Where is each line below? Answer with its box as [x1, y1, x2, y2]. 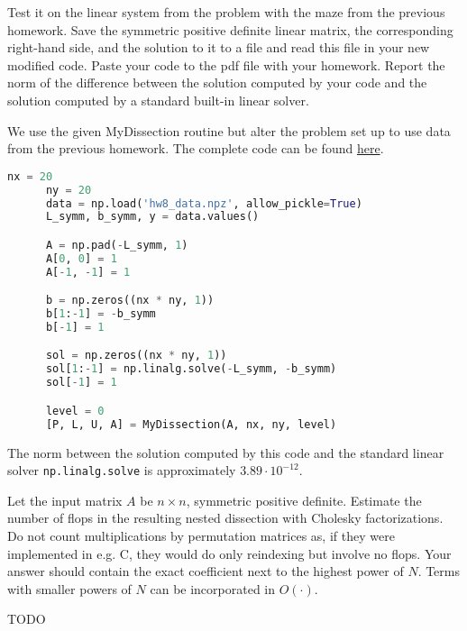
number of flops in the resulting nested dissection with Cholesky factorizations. [7, 508, 444, 527]
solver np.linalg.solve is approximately [7, 461, 236, 480]
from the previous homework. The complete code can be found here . [7, 139, 384, 158]
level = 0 [45, 404, 105, 417]
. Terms [417, 562, 461, 581]
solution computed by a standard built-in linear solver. [7, 90, 309, 109]
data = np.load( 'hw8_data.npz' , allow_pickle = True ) [45, 197, 362, 210]
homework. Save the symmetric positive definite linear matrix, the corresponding [7, 20, 453, 39]
